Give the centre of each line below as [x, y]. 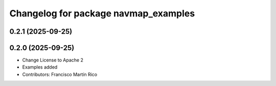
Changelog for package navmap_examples [102, 13]
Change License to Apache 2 [53, 60]
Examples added [40, 67]
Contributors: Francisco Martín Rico [60, 74]
